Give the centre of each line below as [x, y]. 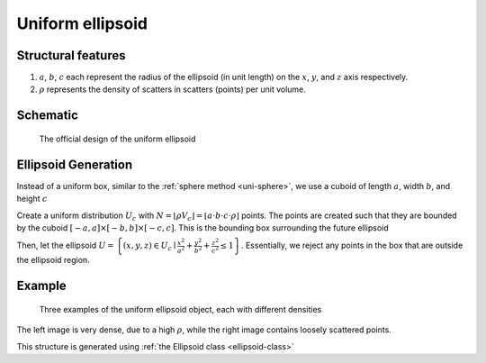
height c [32, 199]
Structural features [71, 55]
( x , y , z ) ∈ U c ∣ [149, 247]
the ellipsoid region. [53, 260]
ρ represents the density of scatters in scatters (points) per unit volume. [172, 89]
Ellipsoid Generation [75, 164]
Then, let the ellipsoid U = [65, 245]
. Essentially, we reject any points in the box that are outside [352, 245]
